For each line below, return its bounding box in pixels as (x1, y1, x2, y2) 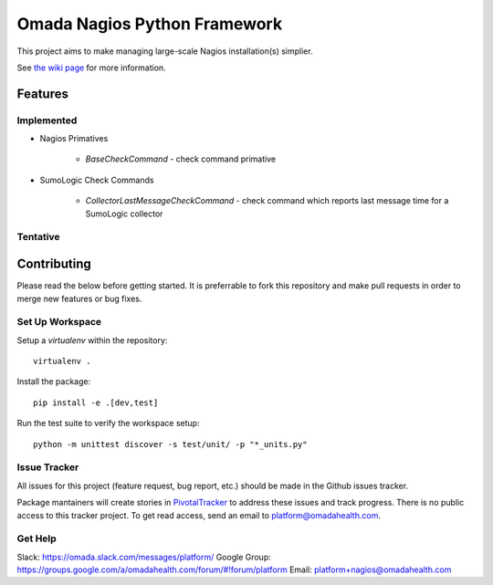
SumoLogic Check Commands (39, 174, 154, 185)
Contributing (16, 256, 91, 272)
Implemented (16, 114, 78, 127)
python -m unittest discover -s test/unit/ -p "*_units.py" (33, 439, 308, 449)
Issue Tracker (16, 461, 79, 474)
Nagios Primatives (39, 133, 109, 144)
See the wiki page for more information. (16, 62, 166, 73)
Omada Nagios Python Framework (16, 14, 283, 34)
